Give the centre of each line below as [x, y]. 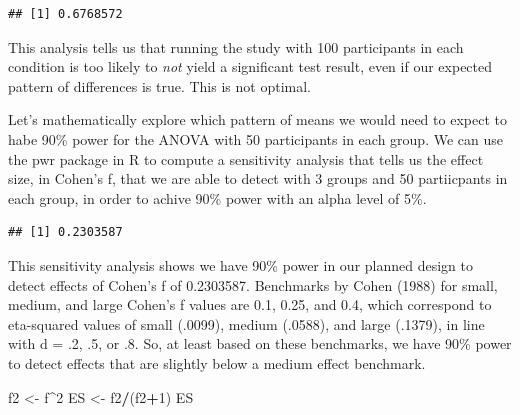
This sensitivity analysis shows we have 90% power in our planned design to [240, 264]
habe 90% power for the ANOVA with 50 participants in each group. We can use [255, 138]
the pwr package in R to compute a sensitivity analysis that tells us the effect [246, 158]
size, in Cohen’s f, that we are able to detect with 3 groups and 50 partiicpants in [258, 178]
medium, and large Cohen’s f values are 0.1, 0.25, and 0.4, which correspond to [250, 304]
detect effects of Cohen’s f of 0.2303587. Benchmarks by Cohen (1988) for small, [253, 284]
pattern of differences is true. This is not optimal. [159, 85]
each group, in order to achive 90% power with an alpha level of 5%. [217, 197]
